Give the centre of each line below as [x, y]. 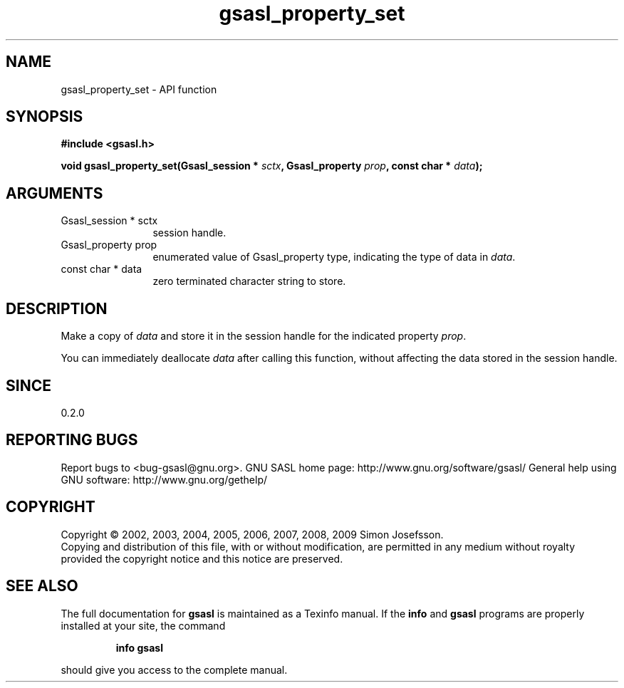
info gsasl [139, 647]
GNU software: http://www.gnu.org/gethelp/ [164, 479]
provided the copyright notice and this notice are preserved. [202, 558]
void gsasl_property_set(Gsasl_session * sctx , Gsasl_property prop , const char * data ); [272, 166]
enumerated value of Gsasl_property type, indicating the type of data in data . [334, 257]
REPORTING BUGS [72, 440]
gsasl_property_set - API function [139, 89]
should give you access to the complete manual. [174, 669]
